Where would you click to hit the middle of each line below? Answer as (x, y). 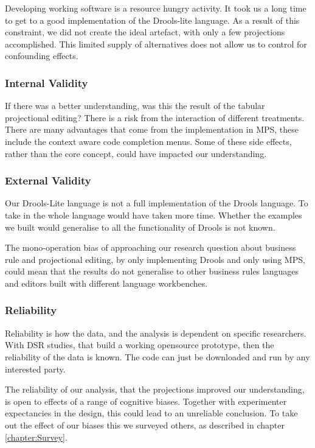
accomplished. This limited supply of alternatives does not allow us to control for (156, 44)
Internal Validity (47, 82)
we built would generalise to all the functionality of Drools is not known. (140, 227)
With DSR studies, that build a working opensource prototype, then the (140, 345)
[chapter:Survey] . (36, 437)
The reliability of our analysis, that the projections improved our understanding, (155, 389)
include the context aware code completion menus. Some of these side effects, (148, 141)
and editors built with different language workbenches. (106, 283)
